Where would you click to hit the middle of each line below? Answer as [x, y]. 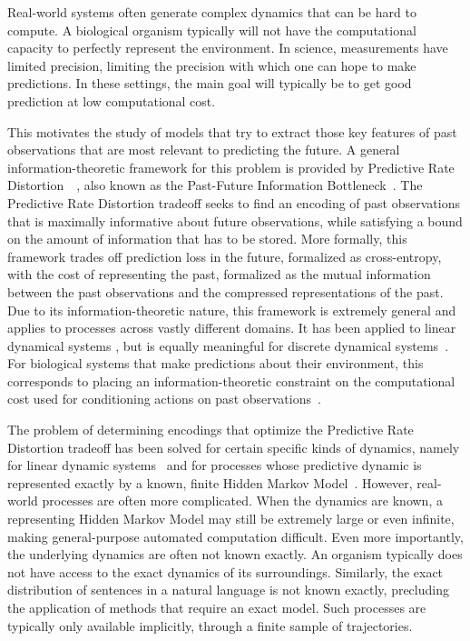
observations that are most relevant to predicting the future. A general [204, 150]
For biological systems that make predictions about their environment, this [215, 363]
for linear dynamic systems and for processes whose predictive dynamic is [215, 465]
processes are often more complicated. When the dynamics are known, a [242, 501]
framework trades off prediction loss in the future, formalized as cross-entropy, [225, 256]
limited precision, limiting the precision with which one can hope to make [212, 65]
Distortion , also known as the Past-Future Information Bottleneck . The [215, 185]
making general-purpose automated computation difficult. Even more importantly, [235, 536]
